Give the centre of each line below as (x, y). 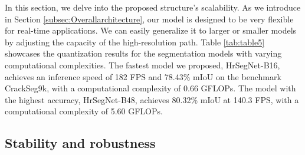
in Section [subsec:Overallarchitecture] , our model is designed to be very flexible (149, 19)
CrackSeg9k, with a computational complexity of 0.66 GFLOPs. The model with (150, 88)
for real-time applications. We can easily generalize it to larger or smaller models (151, 30)
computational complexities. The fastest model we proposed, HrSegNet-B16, (142, 65)
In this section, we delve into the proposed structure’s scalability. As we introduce (153, 7)
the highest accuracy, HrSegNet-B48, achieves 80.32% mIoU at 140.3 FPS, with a (152, 99)
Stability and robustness (80, 143)
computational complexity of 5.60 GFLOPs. (84, 111)
